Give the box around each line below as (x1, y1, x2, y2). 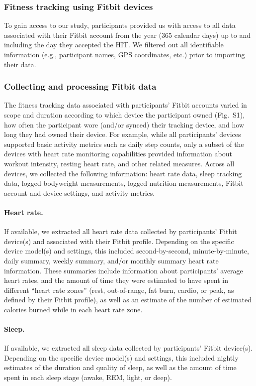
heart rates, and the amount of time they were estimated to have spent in (4, 275, 229, 285)
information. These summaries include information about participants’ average (4, 265, 243, 275)
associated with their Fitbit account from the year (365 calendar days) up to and (4, 29, 251, 40)
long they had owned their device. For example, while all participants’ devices (4, 129, 241, 139)
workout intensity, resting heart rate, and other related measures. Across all (4, 158, 235, 168)
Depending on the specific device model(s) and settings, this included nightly (4, 352, 239, 363)
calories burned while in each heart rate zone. (4, 304, 143, 314)
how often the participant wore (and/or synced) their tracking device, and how (4, 119, 244, 129)
